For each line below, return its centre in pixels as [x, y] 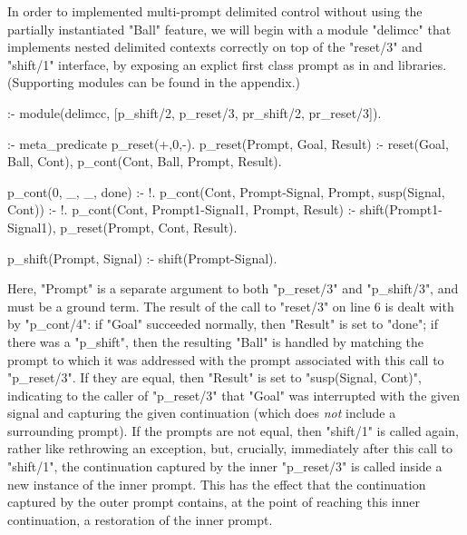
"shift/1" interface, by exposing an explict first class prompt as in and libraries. [227, 64]
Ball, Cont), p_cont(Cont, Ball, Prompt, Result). [145, 161]
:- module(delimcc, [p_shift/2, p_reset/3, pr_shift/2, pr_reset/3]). [195, 112]
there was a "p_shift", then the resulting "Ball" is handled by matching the [216, 341]
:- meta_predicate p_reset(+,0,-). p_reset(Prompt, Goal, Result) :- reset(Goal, [228, 143]
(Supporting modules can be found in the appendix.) [154, 82]
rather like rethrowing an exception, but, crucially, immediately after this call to [230, 448]
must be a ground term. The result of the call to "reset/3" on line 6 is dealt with [231, 306]
